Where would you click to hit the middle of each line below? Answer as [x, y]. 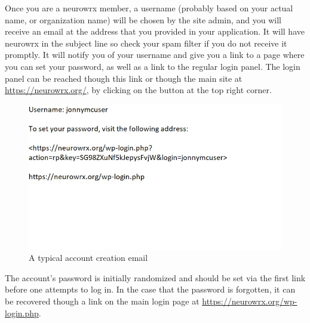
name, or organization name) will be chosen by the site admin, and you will [143, 19]
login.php [22, 313]
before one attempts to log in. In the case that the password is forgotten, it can [150, 289]
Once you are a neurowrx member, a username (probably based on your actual [149, 8]
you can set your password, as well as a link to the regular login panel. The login [153, 66]
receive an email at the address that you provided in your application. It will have [155, 31]
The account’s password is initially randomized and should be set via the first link [155, 277]
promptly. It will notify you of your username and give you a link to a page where [155, 55]
